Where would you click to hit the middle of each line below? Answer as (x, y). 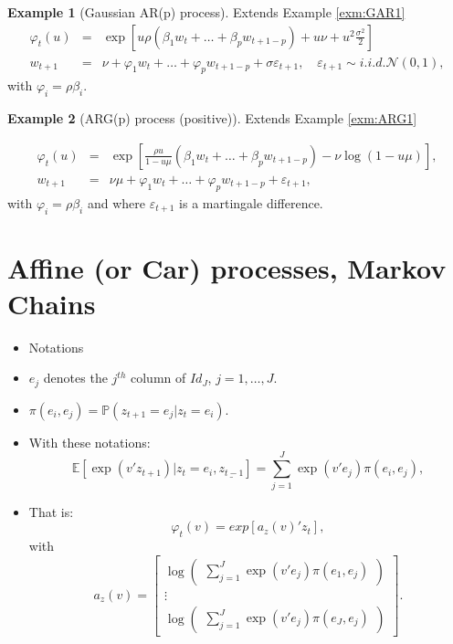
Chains (52, 303)
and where (116, 202)
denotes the (75, 378)
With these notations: (90, 442)
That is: (51, 511)
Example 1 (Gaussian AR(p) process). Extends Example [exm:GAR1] (206, 12)
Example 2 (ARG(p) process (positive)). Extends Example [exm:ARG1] (212, 118)
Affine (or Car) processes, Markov (227, 267)
